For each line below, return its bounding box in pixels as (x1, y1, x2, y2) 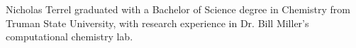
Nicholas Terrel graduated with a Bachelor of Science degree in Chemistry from (6, 2, 350, 16)
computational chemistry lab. (6, 29, 133, 44)
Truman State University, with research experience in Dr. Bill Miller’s (6, 15, 309, 30)
